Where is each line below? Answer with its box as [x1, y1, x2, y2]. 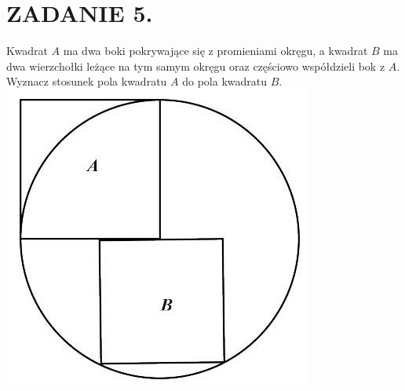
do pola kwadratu [182, 73, 267, 90]
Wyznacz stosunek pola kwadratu [6, 73, 167, 90]
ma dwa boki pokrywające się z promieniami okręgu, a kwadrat [63, 42, 368, 59]
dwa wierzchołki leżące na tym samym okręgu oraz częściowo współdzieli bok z [6, 57, 385, 74]
